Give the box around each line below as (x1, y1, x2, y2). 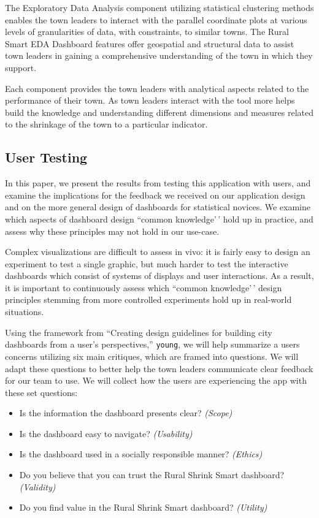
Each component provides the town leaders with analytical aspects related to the (5, 82, 309, 94)
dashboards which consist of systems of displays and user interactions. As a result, (5, 269, 314, 282)
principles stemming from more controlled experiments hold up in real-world (5, 293, 292, 306)
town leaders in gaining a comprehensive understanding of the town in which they (5, 49, 313, 62)
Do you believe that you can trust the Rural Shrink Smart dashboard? (19, 468, 285, 481)
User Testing (5, 148, 88, 167)
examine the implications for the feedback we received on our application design (5, 188, 306, 201)
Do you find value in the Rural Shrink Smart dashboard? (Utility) (19, 501, 267, 514)
